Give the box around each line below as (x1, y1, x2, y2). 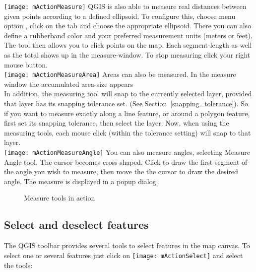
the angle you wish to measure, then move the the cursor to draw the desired (4, 166, 238, 177)
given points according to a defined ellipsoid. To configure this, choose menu (4, 10, 236, 21)
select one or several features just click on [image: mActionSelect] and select (4, 250, 243, 260)
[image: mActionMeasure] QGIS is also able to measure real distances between (4, 1, 247, 11)
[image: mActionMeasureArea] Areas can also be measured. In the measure (4, 69, 236, 79)
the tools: (4, 260, 33, 270)
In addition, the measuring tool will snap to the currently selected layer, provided (4, 88, 252, 99)
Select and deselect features (4, 217, 149, 232)
